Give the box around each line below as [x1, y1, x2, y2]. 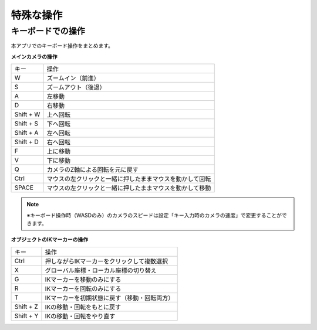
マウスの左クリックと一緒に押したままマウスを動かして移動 [46, 184, 211, 192]
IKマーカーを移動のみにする [45, 275, 122, 284]
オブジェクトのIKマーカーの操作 [11, 236, 88, 243]
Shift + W [14, 110, 41, 118]
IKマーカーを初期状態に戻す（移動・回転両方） [45, 294, 174, 302]
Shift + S [14, 120, 38, 128]
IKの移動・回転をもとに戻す [45, 302, 122, 311]
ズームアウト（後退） [46, 83, 106, 91]
